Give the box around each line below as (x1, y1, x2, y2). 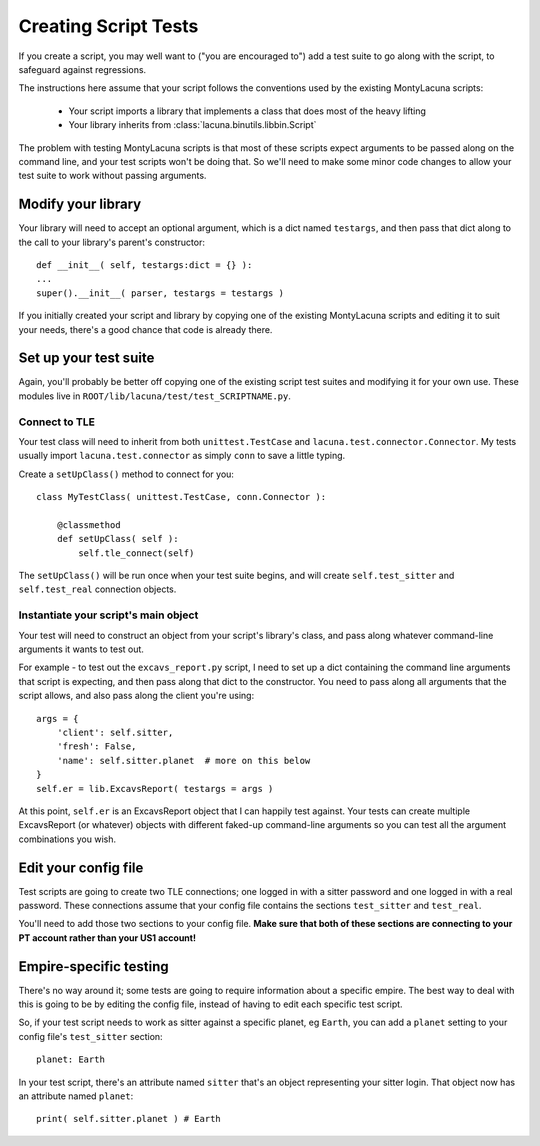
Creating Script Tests (18, 15, 199, 37)
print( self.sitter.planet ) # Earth (36, 1113, 222, 1125)
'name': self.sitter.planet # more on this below (56, 755, 311, 766)
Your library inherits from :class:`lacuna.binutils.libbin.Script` (68, 119, 317, 131)
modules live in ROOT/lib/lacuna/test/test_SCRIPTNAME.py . (18, 390, 292, 402)
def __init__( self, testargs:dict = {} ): (36, 259, 253, 270)
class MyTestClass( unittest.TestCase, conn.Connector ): (36, 491, 327, 503)
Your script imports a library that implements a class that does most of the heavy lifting (68, 105, 427, 117)
